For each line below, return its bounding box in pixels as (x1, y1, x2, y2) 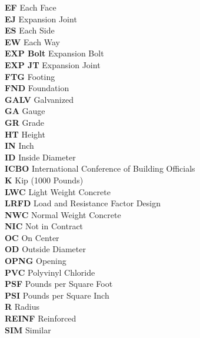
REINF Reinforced (5, 312, 76, 324)
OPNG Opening (5, 255, 66, 267)
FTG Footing (5, 70, 55, 82)
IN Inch (5, 139, 34, 152)
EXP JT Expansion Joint (5, 58, 101, 71)
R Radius (5, 300, 40, 313)
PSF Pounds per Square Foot (5, 277, 113, 290)
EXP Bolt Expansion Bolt (5, 47, 104, 59)
